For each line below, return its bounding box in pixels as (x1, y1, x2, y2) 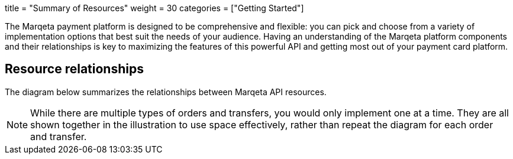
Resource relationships (5, 61, 144, 77)
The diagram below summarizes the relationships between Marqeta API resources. (5, 86, 327, 97)
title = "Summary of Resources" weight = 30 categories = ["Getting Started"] (5, 3, 304, 13)
